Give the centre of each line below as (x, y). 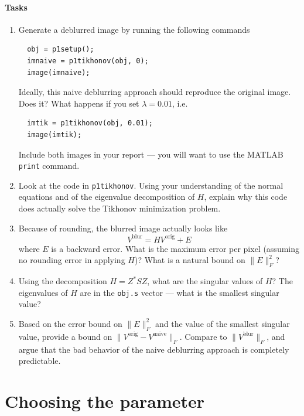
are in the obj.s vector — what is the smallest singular (180, 292)
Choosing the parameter (105, 400)
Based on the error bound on (70, 323)
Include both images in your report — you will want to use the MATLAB (151, 154)
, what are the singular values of (205, 281)
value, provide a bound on (65, 336)
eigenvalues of (43, 292)
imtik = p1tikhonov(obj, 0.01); (90, 123)
